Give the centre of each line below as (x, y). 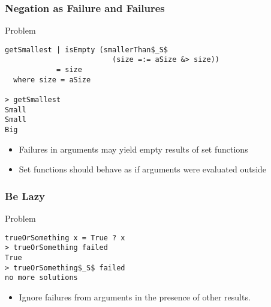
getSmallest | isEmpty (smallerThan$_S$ (87, 50)
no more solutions (41, 278)
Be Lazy (25, 196)
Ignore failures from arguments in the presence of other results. (135, 297)
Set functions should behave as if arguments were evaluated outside (143, 169)
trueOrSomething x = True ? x (65, 238)
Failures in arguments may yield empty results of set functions (133, 149)
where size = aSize (52, 80)
